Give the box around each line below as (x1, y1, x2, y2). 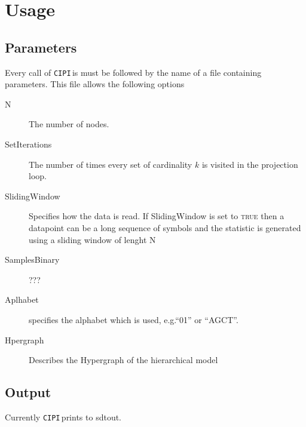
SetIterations (5, 138, 52, 150)
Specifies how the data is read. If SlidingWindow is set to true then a (29, 210, 284, 222)
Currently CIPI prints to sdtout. (5, 410, 122, 423)
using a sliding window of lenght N (29, 233, 156, 245)
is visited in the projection (201, 158, 298, 170)
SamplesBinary (5, 253, 60, 266)
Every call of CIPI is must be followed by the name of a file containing (5, 66, 262, 78)
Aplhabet (5, 293, 39, 306)
